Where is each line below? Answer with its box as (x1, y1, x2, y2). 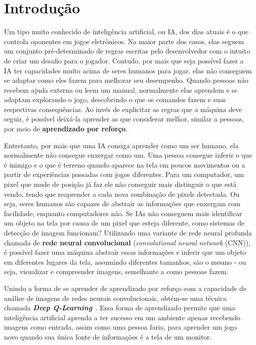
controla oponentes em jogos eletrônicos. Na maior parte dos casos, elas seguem (4, 36, 244, 46)
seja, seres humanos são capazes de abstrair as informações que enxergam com (4, 198, 241, 209)
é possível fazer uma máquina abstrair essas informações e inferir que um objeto (4, 247, 246, 257)
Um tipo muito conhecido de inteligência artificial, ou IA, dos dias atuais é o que (4, 26, 249, 37)
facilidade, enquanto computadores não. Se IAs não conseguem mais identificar (4, 208, 242, 218)
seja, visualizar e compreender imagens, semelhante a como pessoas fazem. (4, 266, 229, 277)
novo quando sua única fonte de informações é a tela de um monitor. (4, 331, 212, 342)
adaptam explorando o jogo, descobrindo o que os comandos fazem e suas (4, 94, 226, 105)
